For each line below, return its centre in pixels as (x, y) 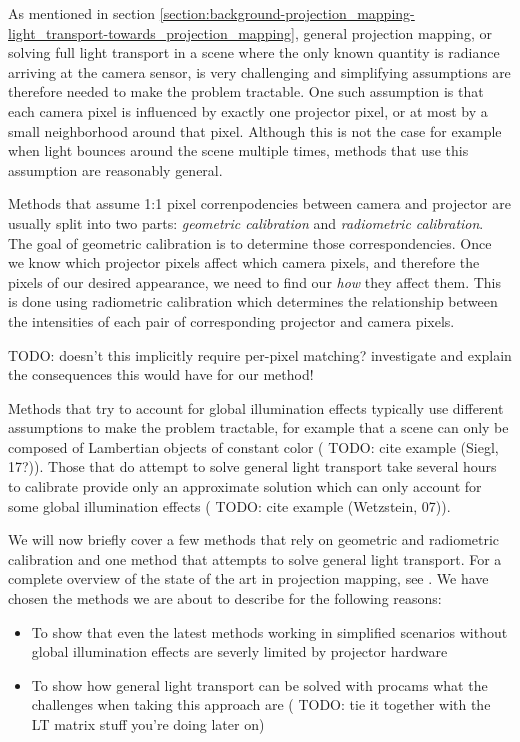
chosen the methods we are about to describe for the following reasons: (225, 598)
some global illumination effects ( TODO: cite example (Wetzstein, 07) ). (229, 505)
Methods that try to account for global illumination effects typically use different (256, 407)
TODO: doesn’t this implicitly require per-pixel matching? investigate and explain (260, 354)
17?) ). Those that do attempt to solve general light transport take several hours (252, 466)
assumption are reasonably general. (115, 169)
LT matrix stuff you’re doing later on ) (148, 724)
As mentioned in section (82, 13)
